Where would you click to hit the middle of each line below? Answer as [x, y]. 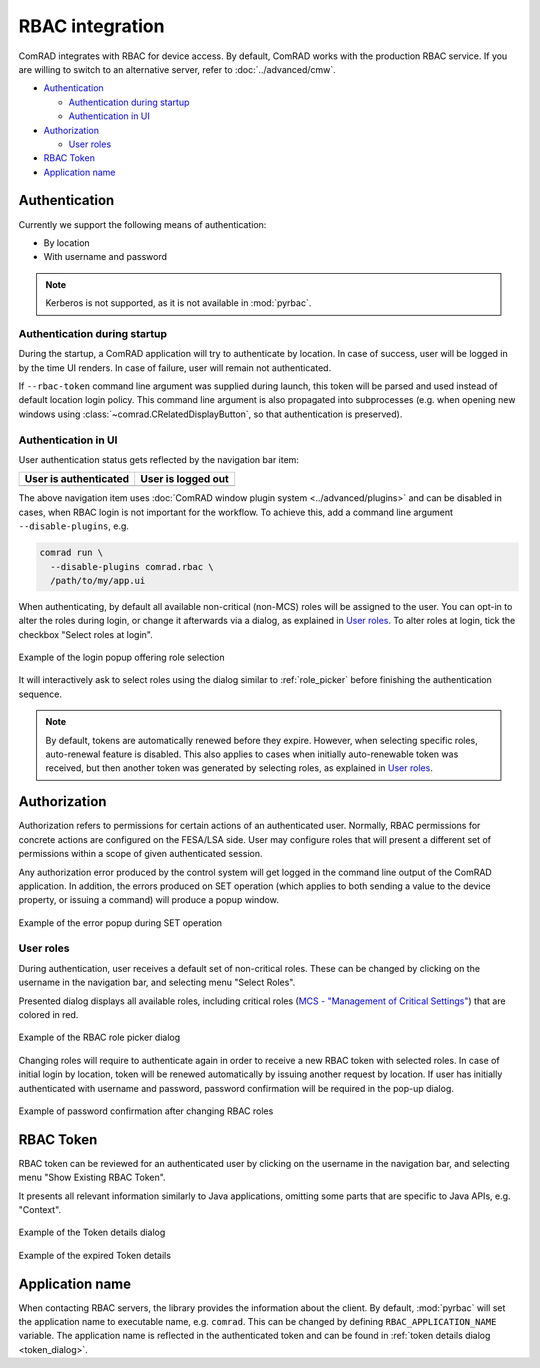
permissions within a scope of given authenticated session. [140, 854]
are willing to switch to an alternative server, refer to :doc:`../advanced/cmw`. [177, 69]
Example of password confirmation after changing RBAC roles [146, 1111]
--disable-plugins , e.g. [74, 526]
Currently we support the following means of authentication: [142, 224]
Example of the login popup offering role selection [121, 657]
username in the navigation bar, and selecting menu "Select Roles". [157, 982]
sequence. [40, 694]
